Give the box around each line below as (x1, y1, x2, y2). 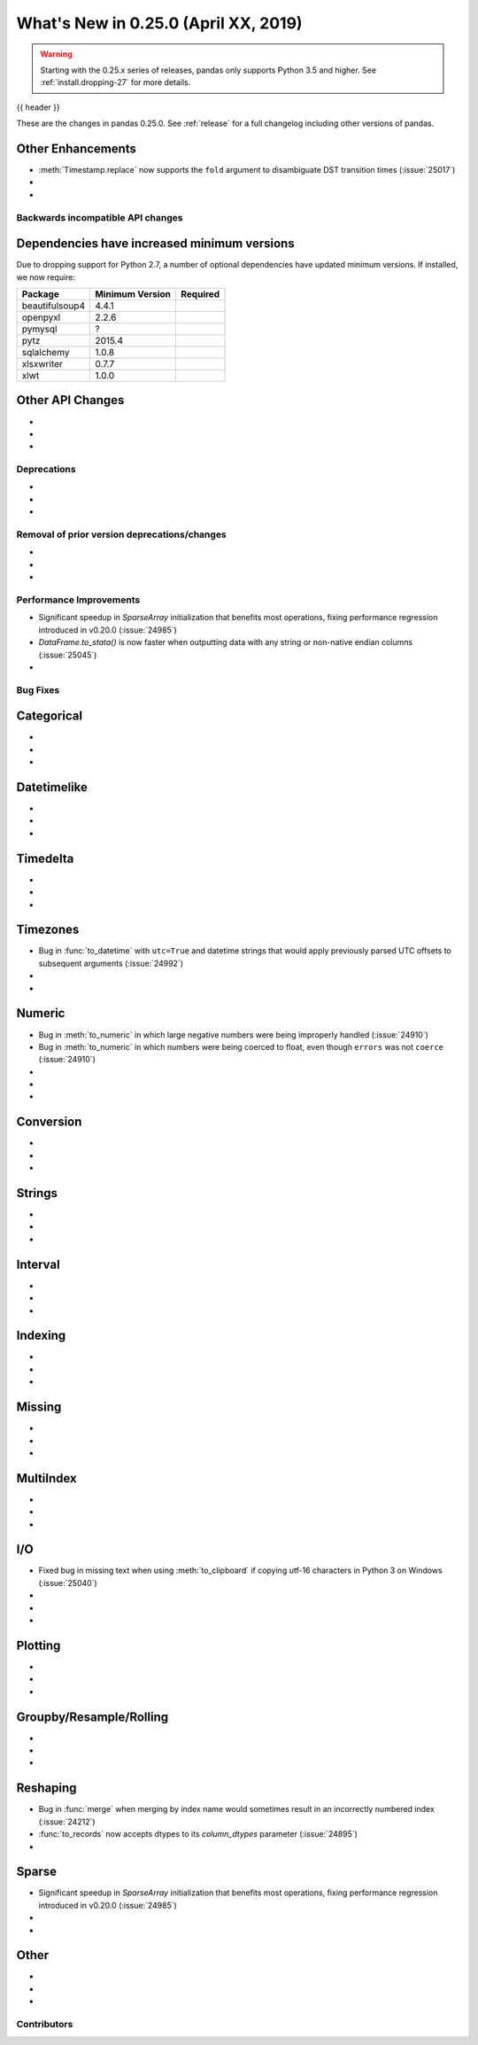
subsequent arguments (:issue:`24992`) (38, 958, 184, 968)
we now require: (16, 271, 75, 283)
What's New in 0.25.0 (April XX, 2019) (16, 13, 303, 33)
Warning (40, 49, 73, 59)
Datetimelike (16, 780, 89, 795)
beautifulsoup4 (21, 299, 86, 312)
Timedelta (16, 851, 74, 866)
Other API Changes (16, 393, 125, 408)
